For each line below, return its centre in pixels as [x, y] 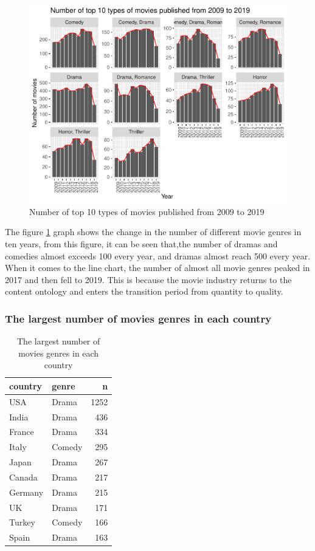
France [22, 432]
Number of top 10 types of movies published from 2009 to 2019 [147, 211]
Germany [26, 492]
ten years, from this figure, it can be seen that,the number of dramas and [141, 243]
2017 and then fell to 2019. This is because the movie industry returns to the [148, 279]
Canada [23, 477]
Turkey [22, 522]
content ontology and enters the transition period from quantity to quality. [144, 291]
